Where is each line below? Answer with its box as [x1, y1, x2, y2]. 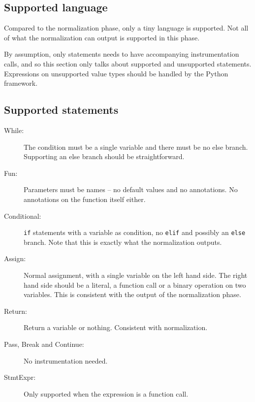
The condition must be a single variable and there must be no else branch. [24, 141, 248, 152]
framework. [4, 78, 38, 88]
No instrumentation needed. [24, 355, 108, 366]
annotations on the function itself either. [24, 194, 146, 204]
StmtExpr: [4, 372, 36, 382]
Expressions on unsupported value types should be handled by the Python [4, 68, 228, 78]
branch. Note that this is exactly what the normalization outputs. [24, 236, 222, 247]
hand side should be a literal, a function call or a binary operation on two [24, 279, 246, 290]
